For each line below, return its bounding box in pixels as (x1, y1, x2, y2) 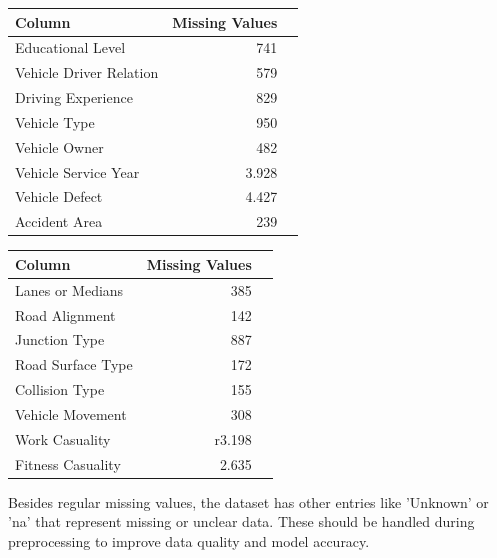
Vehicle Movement (15, 403, 127, 424)
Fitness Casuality (15, 453, 121, 474)
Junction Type (15, 329, 105, 350)
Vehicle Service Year (15, 161, 140, 182)
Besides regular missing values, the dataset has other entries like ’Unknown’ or (8, 491, 489, 512)
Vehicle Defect (15, 186, 103, 207)
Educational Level (15, 37, 126, 58)
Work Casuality (15, 428, 111, 449)
